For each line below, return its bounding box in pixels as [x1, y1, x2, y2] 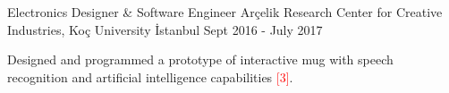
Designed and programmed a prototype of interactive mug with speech [7, 50, 394, 69]
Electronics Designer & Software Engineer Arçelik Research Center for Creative [7, 3, 443, 21]
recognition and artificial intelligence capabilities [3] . [7, 67, 293, 86]
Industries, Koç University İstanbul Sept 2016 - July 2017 [7, 20, 323, 38]
